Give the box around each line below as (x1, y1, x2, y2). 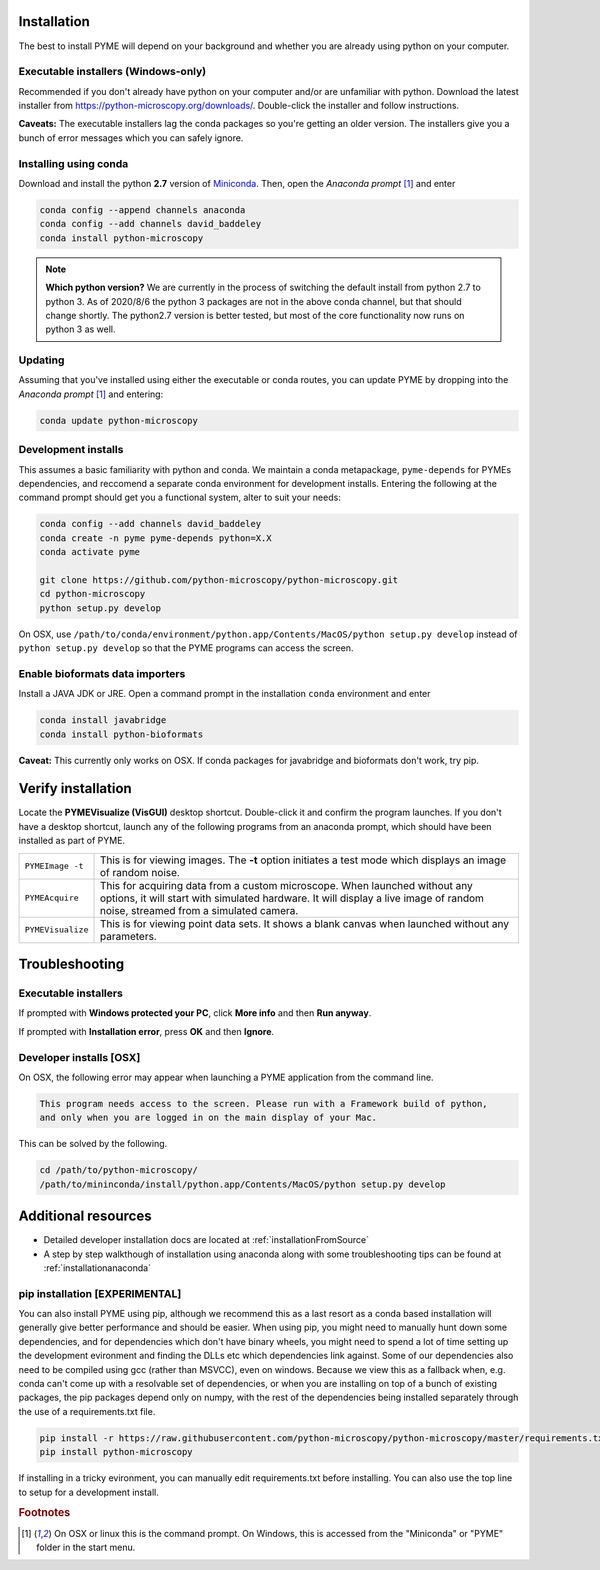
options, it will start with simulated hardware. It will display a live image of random (99, 891, 485, 905)
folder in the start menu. (36, 1541, 136, 1553)
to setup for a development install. (18, 1486, 160, 1498)
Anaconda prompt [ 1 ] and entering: (18, 388, 164, 400)
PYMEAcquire (24, 893, 79, 904)
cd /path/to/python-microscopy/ (39, 1165, 199, 1176)
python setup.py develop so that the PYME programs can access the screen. (18, 642, 354, 654)
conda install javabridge (39, 715, 167, 726)
